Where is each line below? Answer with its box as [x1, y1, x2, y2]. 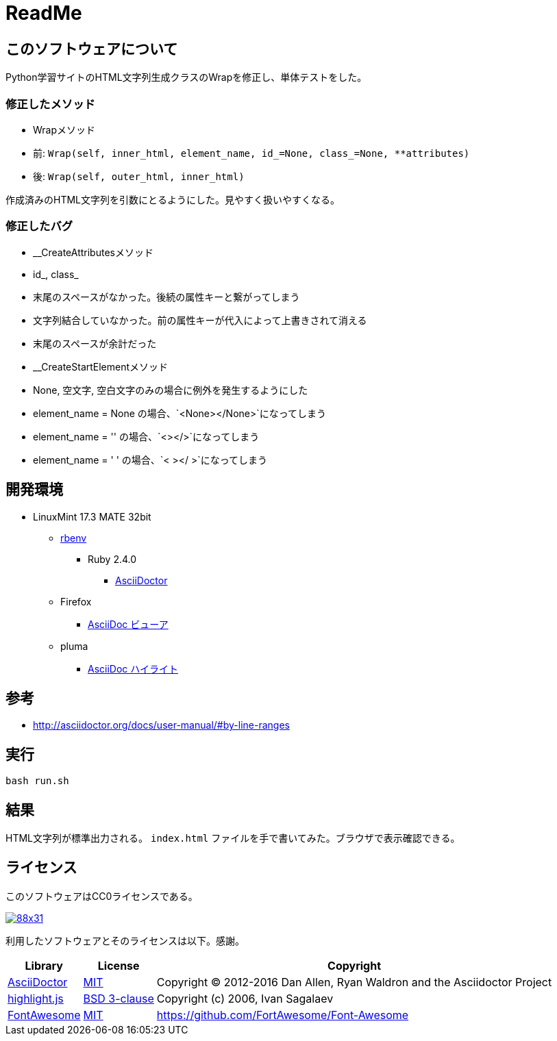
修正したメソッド [5, 97, 95, 111]
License [97, 958, 140, 973]
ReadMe [5, 1, 82, 25]
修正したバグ [5, 219, 73, 234]
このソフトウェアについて [5, 40, 178, 58]
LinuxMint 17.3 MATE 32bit [33, 510, 151, 523]
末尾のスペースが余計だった [33, 337, 157, 349]
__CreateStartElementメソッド [33, 360, 169, 373]
